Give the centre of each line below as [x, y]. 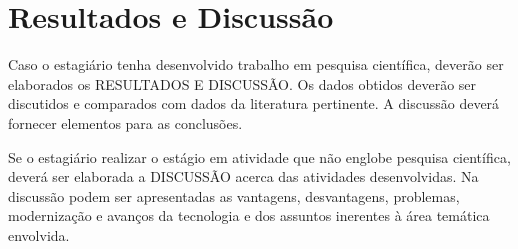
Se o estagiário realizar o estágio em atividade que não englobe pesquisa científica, [259, 156]
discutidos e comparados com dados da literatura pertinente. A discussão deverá [254, 103]
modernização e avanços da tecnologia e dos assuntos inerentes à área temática [249, 215]
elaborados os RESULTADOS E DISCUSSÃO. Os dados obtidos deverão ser [242, 83]
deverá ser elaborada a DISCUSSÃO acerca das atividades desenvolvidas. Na [243, 176]
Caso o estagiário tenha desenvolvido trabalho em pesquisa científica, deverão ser [256, 64]
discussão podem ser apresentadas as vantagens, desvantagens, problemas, [234, 195]
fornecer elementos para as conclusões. [125, 122]
